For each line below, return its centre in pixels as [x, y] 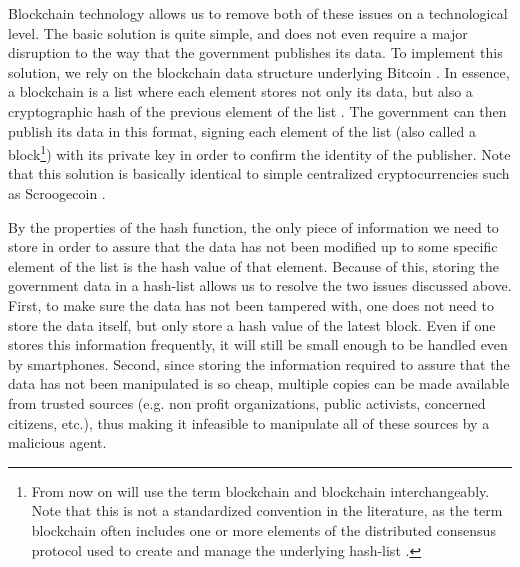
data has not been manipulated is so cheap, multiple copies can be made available [259, 383]
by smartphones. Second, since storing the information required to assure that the [259, 363]
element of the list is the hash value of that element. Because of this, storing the [254, 265]
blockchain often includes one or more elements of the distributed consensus [263, 529]
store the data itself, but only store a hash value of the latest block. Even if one [252, 324]
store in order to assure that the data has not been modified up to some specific [253, 246]
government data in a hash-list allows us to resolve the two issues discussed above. [260, 285]
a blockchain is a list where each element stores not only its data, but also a [240, 91]
